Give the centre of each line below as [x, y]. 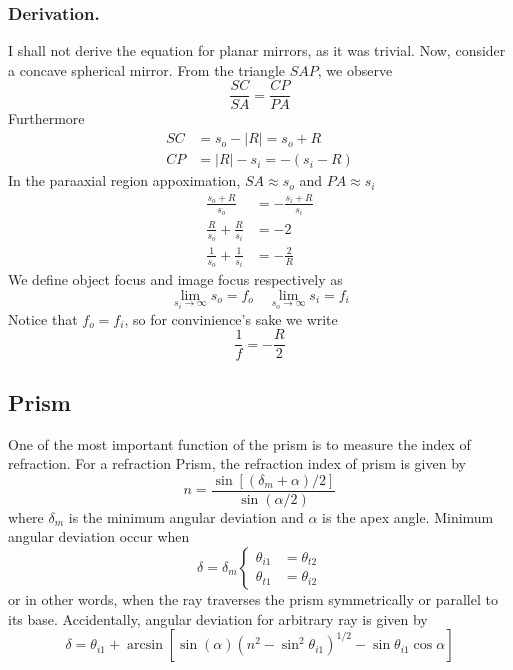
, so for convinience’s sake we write [231, 318]
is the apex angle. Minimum [408, 516]
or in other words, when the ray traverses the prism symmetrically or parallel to [253, 598]
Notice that [43, 318]
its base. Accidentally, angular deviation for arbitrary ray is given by [218, 618]
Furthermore [46, 118]
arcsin [145, 645]
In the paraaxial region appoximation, [124, 180]
